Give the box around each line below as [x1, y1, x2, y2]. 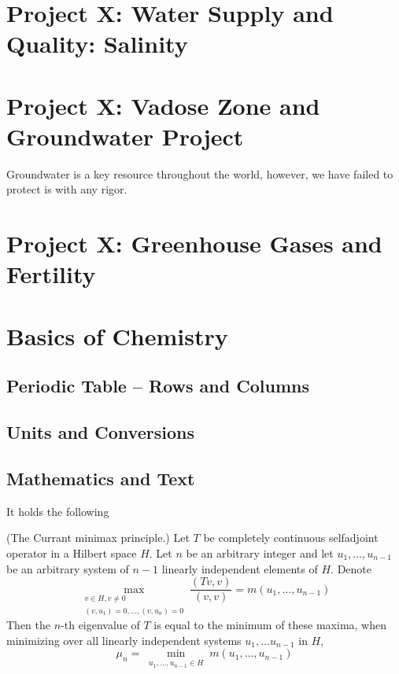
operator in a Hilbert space [6, 544, 137, 561]
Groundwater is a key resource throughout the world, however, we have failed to [6, 165, 393, 182]
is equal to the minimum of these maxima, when [153, 617, 386, 633]
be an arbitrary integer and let [186, 544, 334, 561]
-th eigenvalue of [61, 617, 140, 633]
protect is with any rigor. [6, 181, 127, 197]
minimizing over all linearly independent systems [6, 632, 242, 648]
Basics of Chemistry [6, 319, 228, 352]
